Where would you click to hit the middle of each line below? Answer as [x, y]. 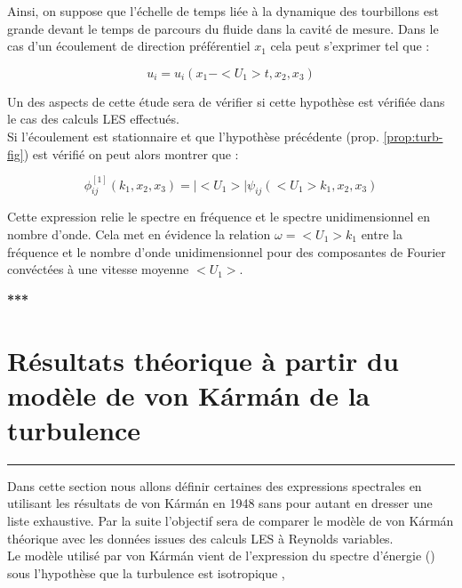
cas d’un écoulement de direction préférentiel [129, 46]
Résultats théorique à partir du [203, 360]
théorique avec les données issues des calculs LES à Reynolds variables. [200, 538]
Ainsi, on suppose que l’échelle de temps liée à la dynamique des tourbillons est [223, 11]
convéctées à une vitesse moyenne [98, 269]
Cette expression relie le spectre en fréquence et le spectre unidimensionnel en [219, 217]
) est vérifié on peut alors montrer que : [131, 153]
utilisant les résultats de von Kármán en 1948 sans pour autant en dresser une [220, 503]
